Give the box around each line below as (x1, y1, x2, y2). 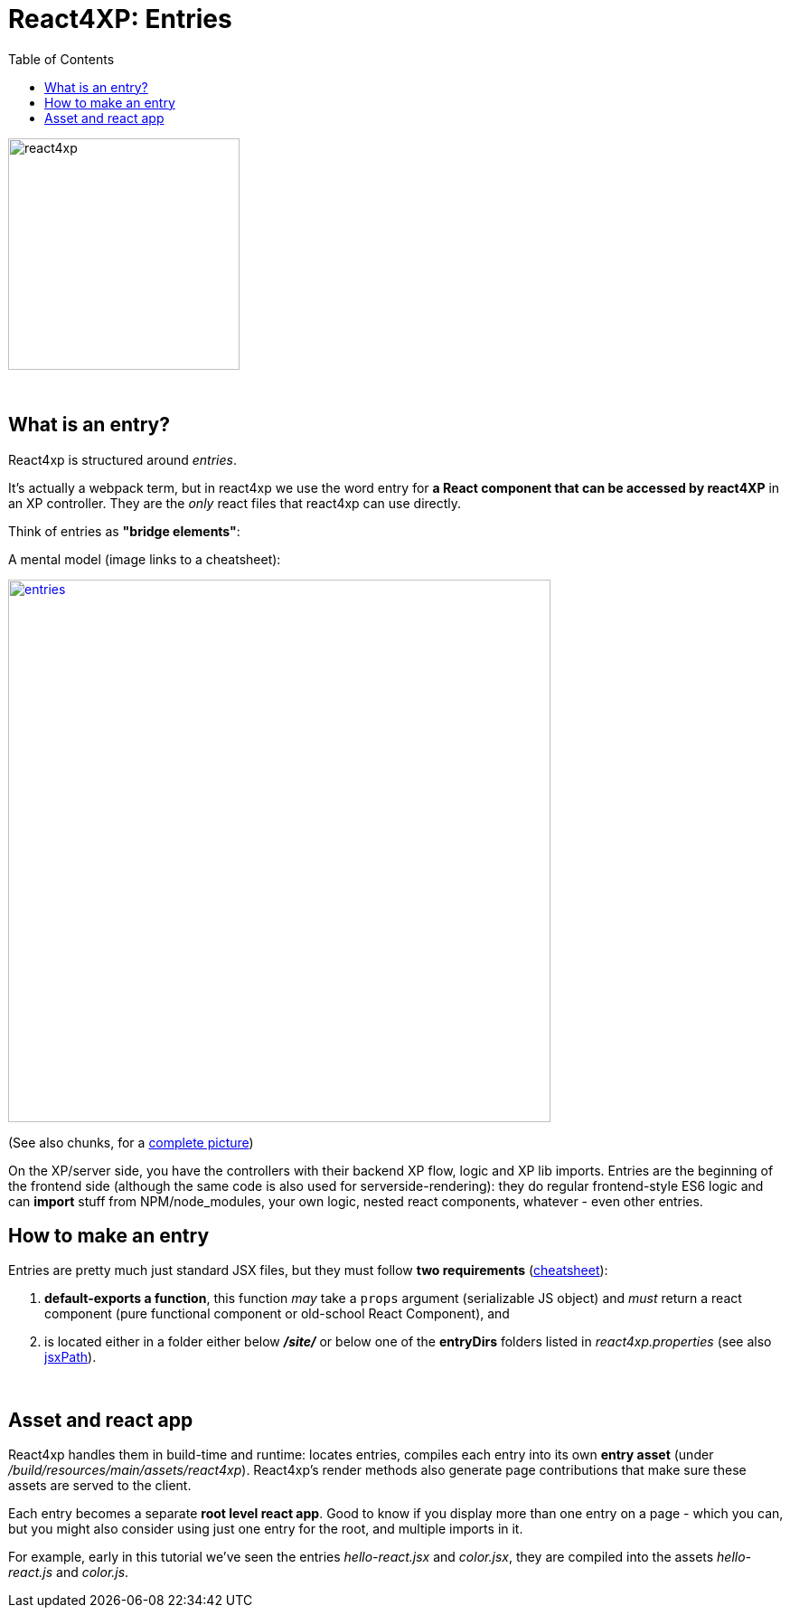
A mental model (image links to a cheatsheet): (8, 551, 281, 567)
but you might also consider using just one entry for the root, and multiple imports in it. (8, 1521, 523, 1537)
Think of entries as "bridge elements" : (8, 523, 240, 539)
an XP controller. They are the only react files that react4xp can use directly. (8, 495, 462, 511)
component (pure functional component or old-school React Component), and (44, 1306, 510, 1322)
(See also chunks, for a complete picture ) (8, 1134, 254, 1150)
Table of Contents (8, 51, 115, 67)
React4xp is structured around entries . (8, 451, 237, 467)
